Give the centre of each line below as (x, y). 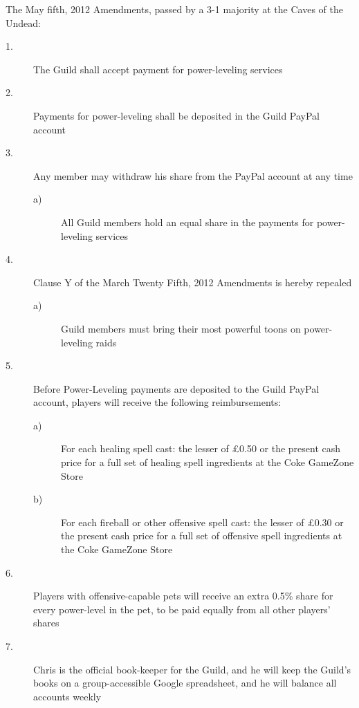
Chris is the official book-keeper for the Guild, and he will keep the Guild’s (192, 669)
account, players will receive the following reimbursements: (157, 402)
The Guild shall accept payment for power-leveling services (158, 69)
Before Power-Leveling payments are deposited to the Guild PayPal (176, 388)
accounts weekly (67, 696)
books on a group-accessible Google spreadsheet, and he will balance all (185, 683)
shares (46, 623)
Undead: (23, 22)
